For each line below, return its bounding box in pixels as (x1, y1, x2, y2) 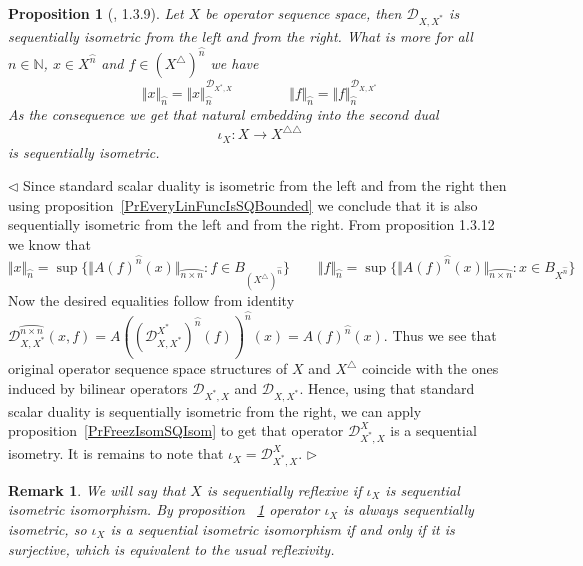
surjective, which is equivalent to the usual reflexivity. (8, 538, 335, 559)
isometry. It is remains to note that (8, 443, 224, 464)
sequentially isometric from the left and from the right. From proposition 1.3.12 (8, 214, 495, 235)
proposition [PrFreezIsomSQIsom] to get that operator (8, 420, 344, 441)
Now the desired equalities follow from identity (8, 289, 295, 310)
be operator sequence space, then (205, 3, 402, 23)
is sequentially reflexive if (206, 479, 362, 500)
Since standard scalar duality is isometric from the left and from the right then (23, 175, 507, 196)
